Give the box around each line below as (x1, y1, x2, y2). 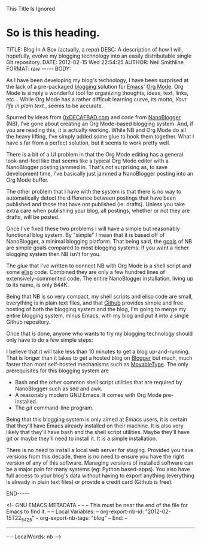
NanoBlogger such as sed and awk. (14, 385, 103, 392)
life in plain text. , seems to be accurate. (6, 102, 103, 109)
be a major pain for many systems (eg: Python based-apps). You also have (6, 465, 190, 472)
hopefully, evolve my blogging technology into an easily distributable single (6, 52, 192, 59)
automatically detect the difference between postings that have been (6, 194, 176, 201)
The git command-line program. (14, 404, 94, 411)
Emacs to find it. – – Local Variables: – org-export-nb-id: (6, 508, 144, 515)
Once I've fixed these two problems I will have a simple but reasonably (6, 225, 181, 232)
